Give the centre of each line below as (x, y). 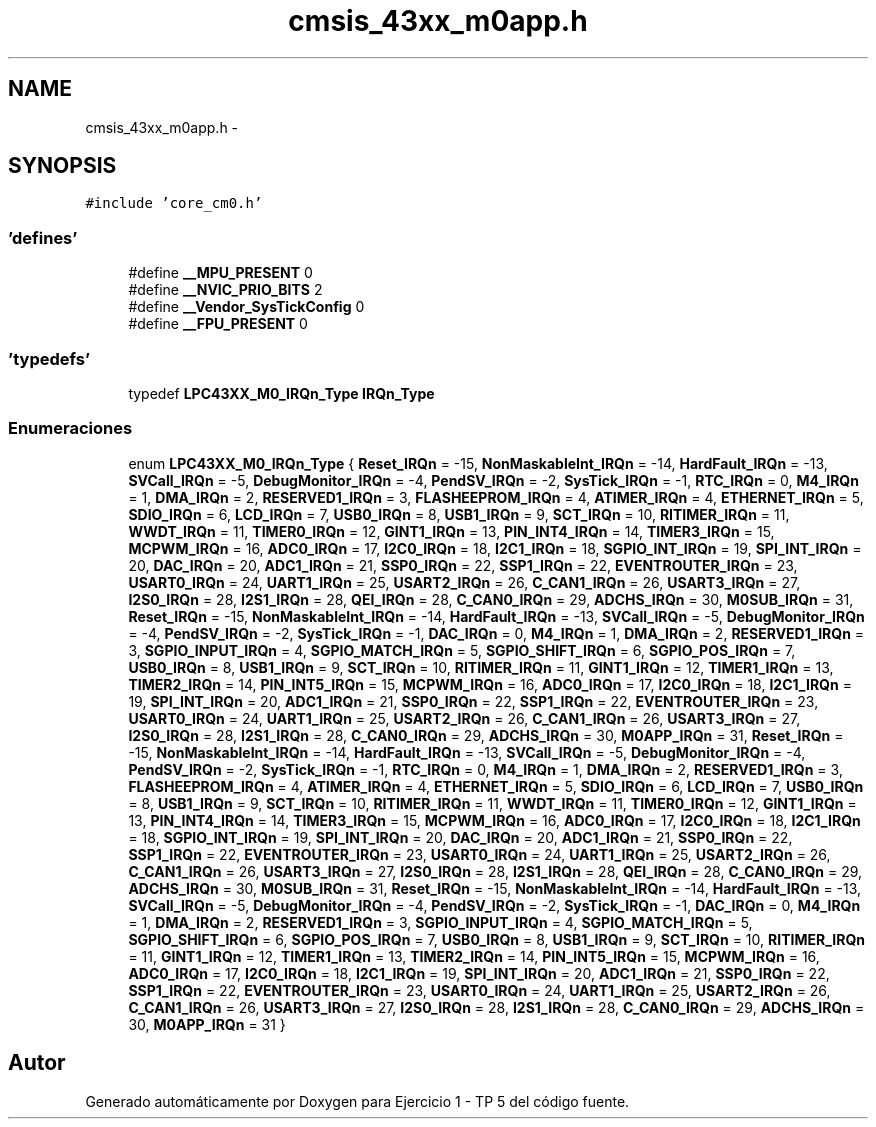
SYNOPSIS (62, 166)
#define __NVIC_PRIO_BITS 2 (225, 290)
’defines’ (43, 237)
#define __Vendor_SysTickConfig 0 (246, 307)
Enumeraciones (70, 428)
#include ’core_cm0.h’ (174, 203)
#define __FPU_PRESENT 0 (218, 324)
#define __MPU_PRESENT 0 (220, 273)
